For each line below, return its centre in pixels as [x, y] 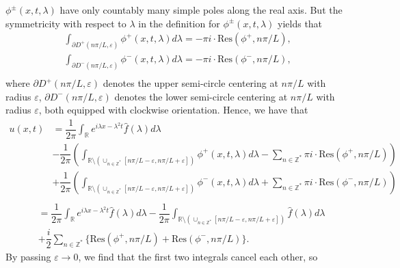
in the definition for [179, 23]
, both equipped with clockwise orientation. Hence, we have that [173, 110]
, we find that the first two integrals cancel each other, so [198, 257]
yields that [300, 23]
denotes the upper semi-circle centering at [190, 83]
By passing [28, 257]
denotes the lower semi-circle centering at [201, 96]
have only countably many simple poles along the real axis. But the [201, 10]
